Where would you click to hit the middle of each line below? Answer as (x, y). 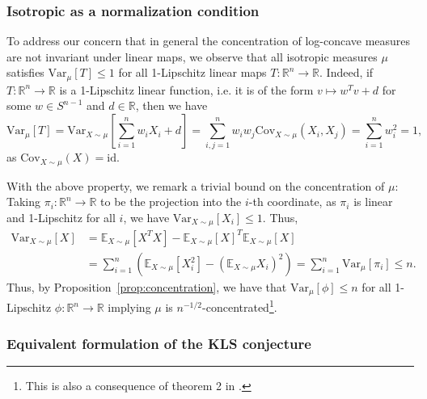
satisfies (25, 72)
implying (129, 307)
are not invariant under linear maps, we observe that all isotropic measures (192, 56)
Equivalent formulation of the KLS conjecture (159, 343)
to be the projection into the (171, 202)
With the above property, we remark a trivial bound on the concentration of (196, 185)
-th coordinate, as (292, 202)
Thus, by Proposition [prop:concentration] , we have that (147, 287)
